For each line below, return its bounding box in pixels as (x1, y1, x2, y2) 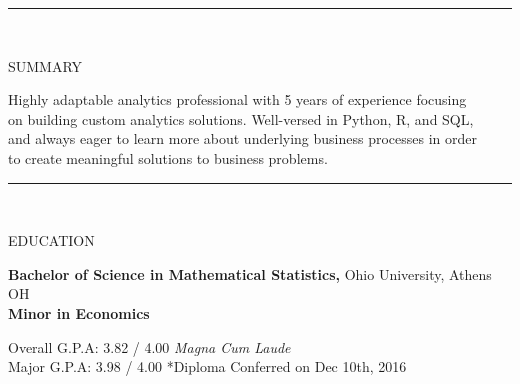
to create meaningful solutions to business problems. (8, 147, 328, 168)
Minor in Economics (8, 302, 150, 323)
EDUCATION (8, 230, 95, 251)
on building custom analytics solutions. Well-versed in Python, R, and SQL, (8, 108, 474, 129)
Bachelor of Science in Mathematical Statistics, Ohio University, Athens (8, 263, 492, 284)
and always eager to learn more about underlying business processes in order (8, 128, 478, 149)
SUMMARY (8, 55, 83, 76)
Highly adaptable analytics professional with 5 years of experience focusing (8, 89, 467, 110)
